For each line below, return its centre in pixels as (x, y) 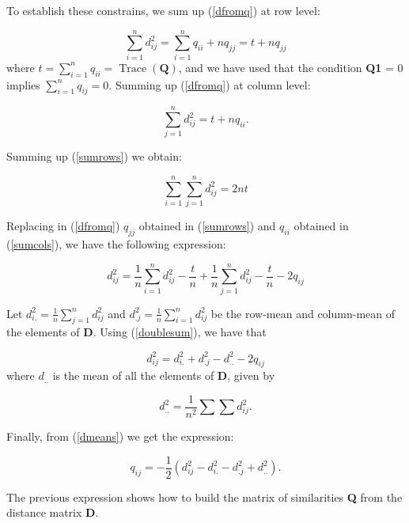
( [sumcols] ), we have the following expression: (116, 243)
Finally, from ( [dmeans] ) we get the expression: (120, 436)
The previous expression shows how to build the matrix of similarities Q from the (204, 496)
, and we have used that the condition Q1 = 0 (291, 67)
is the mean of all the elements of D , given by (164, 375)
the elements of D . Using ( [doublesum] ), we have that (136, 332)
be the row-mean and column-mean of (303, 313)
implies (23, 84)
